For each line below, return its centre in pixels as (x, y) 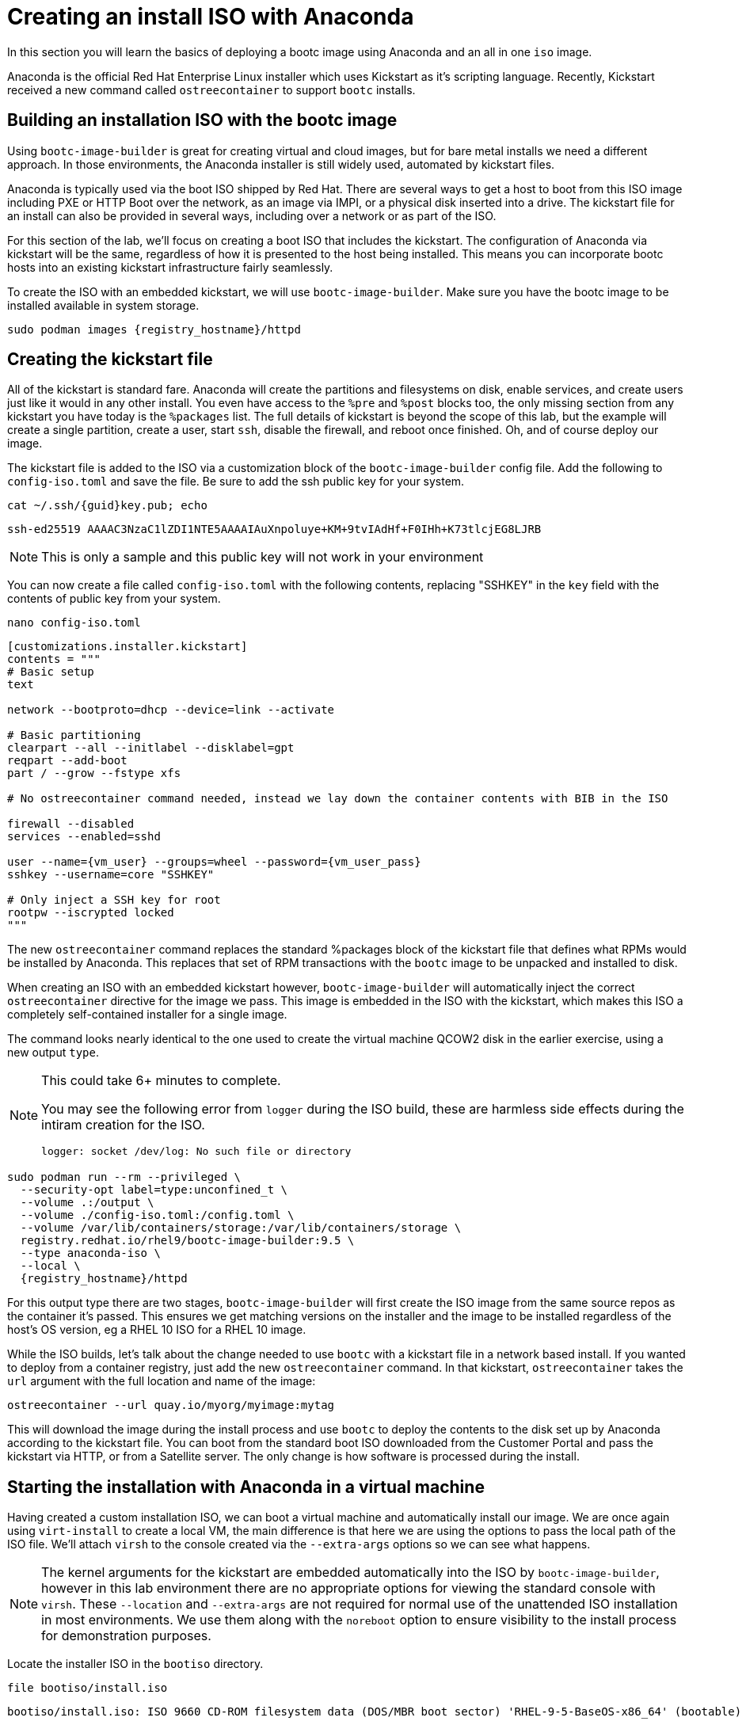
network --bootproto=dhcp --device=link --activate (171, 710)
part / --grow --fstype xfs (94, 773)
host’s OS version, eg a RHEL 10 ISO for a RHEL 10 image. (157, 1330)
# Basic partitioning (74, 735)
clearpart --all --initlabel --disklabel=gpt (151, 748)
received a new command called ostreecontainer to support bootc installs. (211, 89)
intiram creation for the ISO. (123, 1125)
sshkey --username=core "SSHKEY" (111, 875)
